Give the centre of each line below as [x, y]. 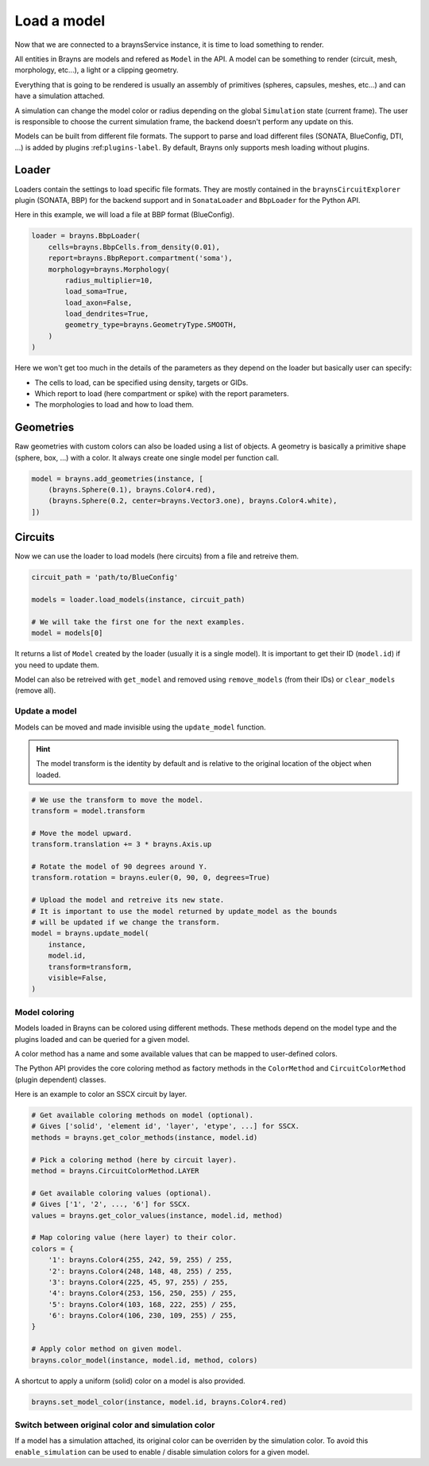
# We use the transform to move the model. [118, 800]
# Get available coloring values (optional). [122, 1193]
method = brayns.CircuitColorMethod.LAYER [115, 1171]
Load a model [60, 21]
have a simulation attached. [60, 96]
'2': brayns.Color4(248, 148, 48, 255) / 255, [141, 1271]
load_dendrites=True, [107, 314]
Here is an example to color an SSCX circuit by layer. [100, 1095]
